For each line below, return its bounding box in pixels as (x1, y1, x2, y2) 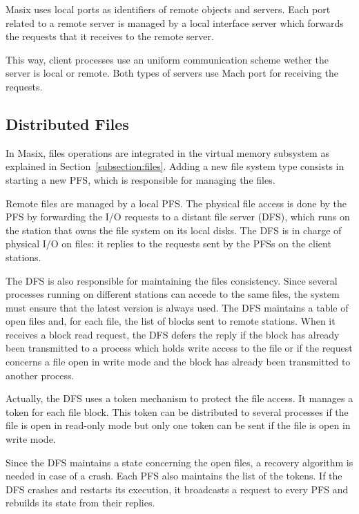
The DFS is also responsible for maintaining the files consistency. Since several (6, 273, 338, 287)
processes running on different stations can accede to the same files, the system (6, 287, 340, 301)
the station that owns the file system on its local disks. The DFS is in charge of (6, 222, 342, 237)
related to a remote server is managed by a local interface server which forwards (6, 15, 344, 30)
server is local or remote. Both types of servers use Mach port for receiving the (6, 66, 339, 80)
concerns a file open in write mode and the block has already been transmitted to (6, 354, 351, 369)
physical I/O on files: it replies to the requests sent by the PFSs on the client (6, 236, 331, 251)
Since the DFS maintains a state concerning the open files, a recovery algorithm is (6, 455, 353, 469)
